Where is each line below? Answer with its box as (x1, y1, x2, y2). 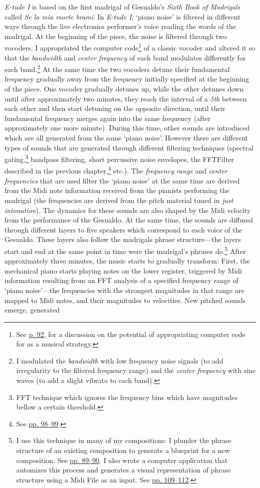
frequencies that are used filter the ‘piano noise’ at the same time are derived (4, 175, 240, 185)
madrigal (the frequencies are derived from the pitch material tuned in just (4, 194, 234, 205)
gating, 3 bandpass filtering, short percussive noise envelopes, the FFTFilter (4, 152, 234, 164)
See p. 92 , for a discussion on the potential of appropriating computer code (16, 328, 246, 339)
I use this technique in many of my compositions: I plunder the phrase (16, 435, 232, 445)
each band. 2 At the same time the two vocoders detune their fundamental (4, 62, 230, 74)
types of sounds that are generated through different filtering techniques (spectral (4, 142, 254, 152)
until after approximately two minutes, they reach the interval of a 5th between (4, 93, 247, 103)
